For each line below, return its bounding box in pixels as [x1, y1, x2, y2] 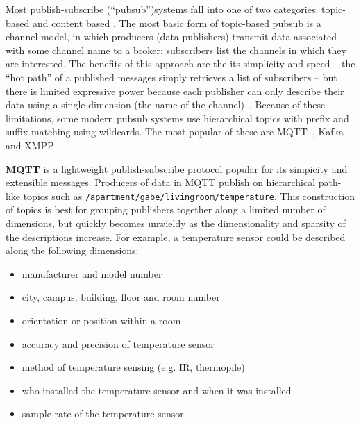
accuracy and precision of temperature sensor [22, 336, 215, 351]
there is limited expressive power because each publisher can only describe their [6, 83, 344, 98]
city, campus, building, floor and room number [22, 290, 220, 304]
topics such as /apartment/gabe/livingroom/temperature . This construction [23, 188, 355, 203]
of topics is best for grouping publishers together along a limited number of [6, 202, 326, 217]
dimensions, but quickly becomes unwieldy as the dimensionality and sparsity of [6, 215, 346, 230]
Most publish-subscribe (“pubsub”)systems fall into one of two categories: [6, 2, 319, 16]
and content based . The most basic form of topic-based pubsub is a [32, 15, 321, 30]
